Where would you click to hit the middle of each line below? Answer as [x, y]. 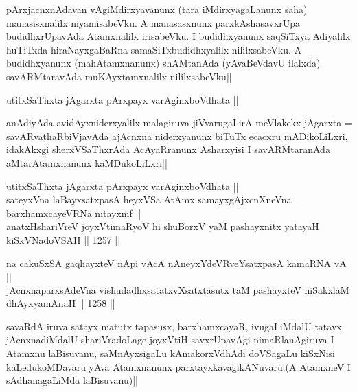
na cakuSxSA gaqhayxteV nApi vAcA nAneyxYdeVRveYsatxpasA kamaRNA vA [176, 263]
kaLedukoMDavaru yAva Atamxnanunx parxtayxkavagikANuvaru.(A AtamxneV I [178, 366]
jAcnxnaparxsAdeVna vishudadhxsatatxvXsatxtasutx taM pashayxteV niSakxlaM [178, 289]
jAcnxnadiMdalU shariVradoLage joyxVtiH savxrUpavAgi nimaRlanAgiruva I [170, 339]
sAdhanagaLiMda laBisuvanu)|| [72, 380]
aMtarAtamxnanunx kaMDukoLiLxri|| [87, 162]
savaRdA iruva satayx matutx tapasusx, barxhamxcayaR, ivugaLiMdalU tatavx [174, 326]
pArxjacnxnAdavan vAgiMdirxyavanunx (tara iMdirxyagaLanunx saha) [157, 9]
